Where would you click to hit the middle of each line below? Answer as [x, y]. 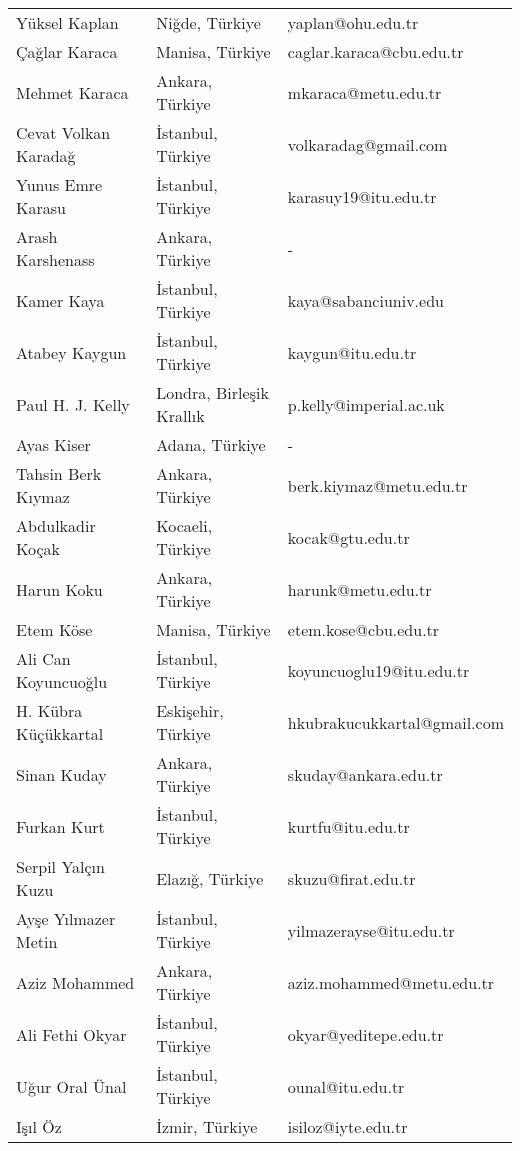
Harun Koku [59, 589]
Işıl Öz [39, 1126]
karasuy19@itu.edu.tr [362, 196]
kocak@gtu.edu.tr [348, 537]
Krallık [180, 415]
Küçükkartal [60, 733]
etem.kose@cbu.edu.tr [363, 629]
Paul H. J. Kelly [73, 404]
